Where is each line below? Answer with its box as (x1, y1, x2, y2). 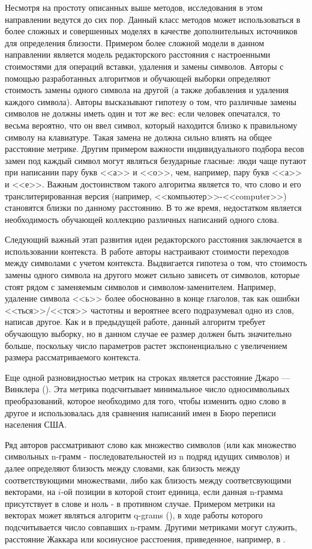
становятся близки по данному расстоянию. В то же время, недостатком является (5, 201, 302, 214)
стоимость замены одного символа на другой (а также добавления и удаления (5, 83, 289, 96)
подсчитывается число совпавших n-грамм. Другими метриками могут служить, (5, 520, 298, 533)
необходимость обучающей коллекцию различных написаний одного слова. (5, 213, 280, 225)
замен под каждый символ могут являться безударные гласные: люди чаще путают (5, 154, 307, 166)
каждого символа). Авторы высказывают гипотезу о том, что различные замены (5, 95, 296, 108)
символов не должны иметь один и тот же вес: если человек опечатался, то (5, 107, 281, 120)
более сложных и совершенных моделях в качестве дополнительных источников (5, 25, 298, 37)
